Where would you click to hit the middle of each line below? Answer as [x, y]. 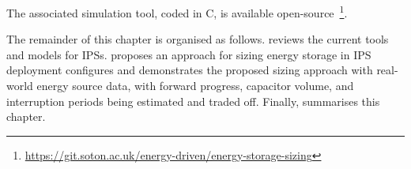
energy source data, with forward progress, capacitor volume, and [195, 86]
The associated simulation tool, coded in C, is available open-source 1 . [177, 11]
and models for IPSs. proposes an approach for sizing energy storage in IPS [189, 54]
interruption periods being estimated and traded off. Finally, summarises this [193, 101]
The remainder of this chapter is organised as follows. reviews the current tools [198, 39]
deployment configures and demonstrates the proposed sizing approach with [190, 70]
